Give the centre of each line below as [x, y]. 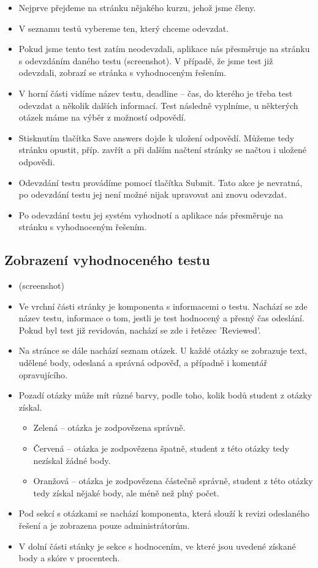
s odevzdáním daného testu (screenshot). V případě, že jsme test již [146, 60]
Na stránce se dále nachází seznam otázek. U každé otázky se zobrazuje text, [163, 350]
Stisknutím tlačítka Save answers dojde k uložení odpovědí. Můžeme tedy [157, 137]
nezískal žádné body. [72, 460]
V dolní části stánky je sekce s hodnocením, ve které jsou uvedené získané [157, 546]
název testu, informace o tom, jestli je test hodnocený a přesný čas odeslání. [161, 318]
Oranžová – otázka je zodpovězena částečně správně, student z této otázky [173, 481]
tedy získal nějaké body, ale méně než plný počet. [126, 492]
